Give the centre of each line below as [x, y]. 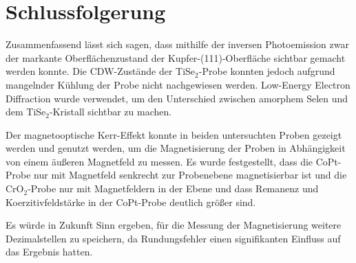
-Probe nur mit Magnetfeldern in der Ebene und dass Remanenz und [173, 188]
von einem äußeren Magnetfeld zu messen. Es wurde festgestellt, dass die [159, 161]
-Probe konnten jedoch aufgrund [267, 71]
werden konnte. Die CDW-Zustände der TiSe [101, 71]
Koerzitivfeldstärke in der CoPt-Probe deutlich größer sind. [131, 202]
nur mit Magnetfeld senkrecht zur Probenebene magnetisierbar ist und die [190, 175]
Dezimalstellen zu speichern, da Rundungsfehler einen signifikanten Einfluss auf [173, 238]
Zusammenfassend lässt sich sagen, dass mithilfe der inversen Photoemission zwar [177, 44]
